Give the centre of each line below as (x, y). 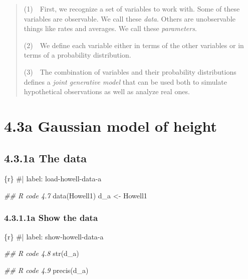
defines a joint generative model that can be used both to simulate (126, 81)
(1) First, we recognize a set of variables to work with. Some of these (132, 9)
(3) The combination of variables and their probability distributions (130, 71)
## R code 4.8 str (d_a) (42, 253)
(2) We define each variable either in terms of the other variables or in (134, 45)
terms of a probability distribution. (77, 55)
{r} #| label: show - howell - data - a (54, 236)
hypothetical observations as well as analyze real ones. (107, 91)
